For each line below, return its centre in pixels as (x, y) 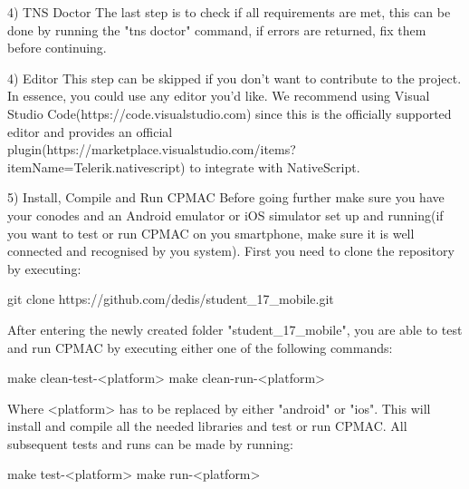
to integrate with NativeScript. (275, 166)
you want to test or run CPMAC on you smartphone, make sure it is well (211, 233)
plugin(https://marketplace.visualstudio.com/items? (152, 149)
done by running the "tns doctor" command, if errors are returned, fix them (217, 29)
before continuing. (57, 48)
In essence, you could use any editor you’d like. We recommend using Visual (219, 96)
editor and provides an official (90, 131)
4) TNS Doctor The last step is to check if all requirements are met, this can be (229, 12)
